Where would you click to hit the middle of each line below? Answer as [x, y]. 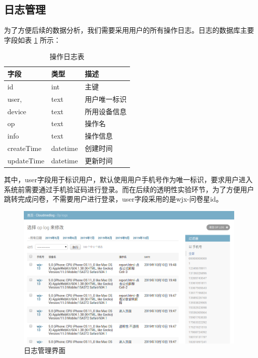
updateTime [26, 160]
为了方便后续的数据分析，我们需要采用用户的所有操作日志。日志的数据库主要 [129, 30]
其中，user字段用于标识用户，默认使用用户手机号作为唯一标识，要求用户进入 [129, 179]
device [17, 111]
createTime [25, 148]
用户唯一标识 [105, 99]
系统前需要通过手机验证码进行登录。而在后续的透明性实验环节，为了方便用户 [129, 189]
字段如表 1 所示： [32, 39]
